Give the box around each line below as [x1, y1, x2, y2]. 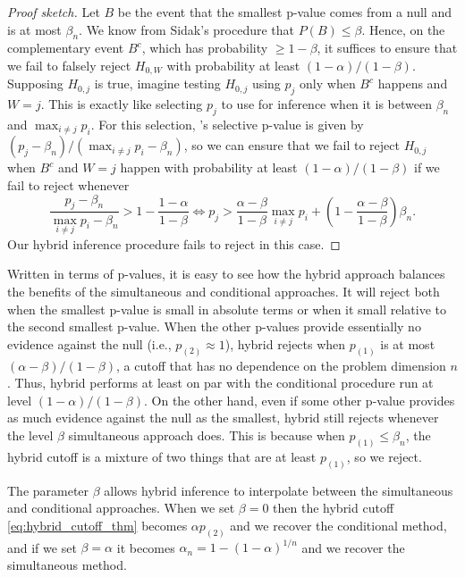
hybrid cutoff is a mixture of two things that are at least [7, 447, 317, 465]
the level [7, 425, 54, 444]
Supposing [7, 74, 63, 93]
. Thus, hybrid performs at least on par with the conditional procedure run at [7, 373, 434, 392]
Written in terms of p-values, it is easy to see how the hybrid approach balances [7, 264, 445, 283]
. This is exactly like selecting [40, 95, 203, 113]
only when [300, 74, 356, 93]
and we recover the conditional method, [230, 515, 447, 534]
